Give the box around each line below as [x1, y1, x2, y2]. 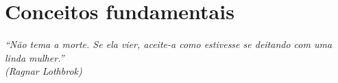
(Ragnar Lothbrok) [5, 64, 82, 78]
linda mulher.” [5, 50, 64, 64]
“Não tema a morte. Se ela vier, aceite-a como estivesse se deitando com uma [5, 37, 333, 51]
